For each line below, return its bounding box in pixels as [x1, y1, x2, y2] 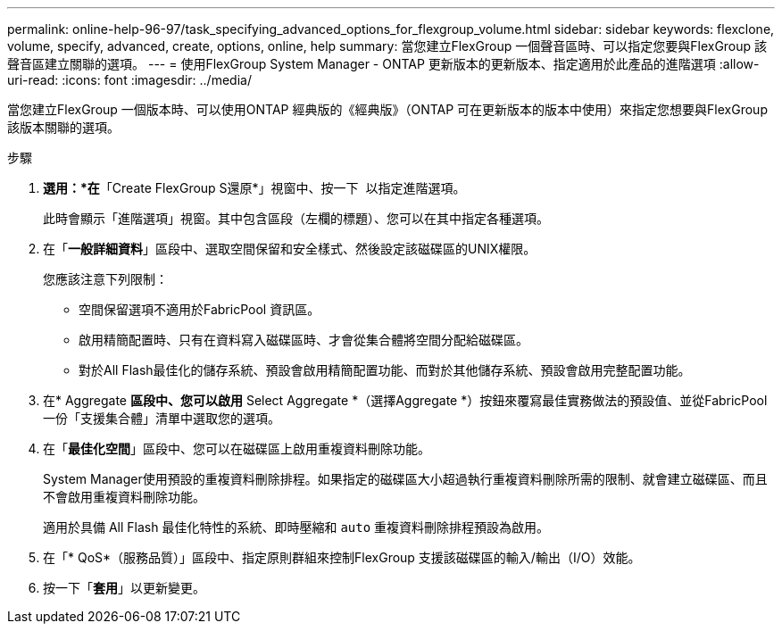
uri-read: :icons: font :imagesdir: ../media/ [7, 72, 252, 87]
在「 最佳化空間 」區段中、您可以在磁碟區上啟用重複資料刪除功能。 [43, 441, 430, 456]
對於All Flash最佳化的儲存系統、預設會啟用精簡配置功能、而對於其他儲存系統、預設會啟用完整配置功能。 [79, 362, 691, 378]
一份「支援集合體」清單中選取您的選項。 [43, 411, 280, 426]
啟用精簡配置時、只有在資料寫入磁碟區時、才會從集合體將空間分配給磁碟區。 [79, 332, 528, 347]
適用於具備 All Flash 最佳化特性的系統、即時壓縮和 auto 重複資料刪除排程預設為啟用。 [43, 519, 550, 535]
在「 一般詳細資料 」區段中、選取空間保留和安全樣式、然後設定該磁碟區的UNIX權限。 [43, 241, 537, 256]
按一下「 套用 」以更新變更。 [43, 580, 205, 595]
